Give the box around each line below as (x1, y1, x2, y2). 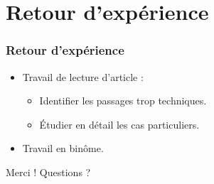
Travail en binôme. (22, 141, 104, 156)
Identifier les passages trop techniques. (39, 93, 207, 108)
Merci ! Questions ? (6, 164, 91, 179)
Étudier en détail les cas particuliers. (39, 117, 200, 131)
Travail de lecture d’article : (22, 69, 144, 84)
